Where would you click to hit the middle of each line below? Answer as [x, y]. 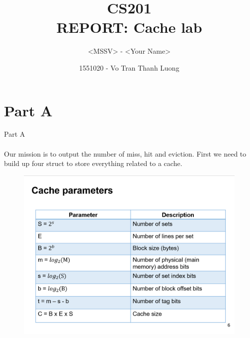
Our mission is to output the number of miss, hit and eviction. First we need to [125, 153]
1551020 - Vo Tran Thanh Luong [129, 67]
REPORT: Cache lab [129, 27]
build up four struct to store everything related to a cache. [93, 163]
